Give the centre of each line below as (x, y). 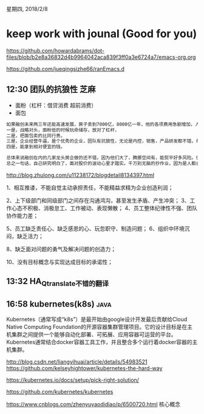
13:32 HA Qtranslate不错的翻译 (58, 282)
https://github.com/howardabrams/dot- (56, 50)
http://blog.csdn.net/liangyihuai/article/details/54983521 (77, 362)
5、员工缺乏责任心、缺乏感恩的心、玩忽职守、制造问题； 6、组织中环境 (95, 228)
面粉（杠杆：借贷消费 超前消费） (56, 105)
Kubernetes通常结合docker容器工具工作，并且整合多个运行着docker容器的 (99, 342)
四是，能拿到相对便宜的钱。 (36, 147)
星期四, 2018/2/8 (27, 9)
